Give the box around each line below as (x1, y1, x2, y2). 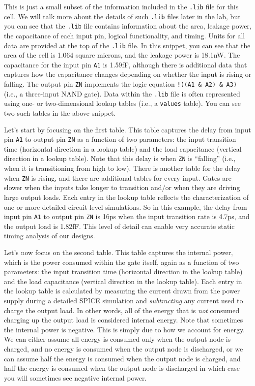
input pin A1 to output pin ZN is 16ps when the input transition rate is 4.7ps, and (4, 211, 250, 222)
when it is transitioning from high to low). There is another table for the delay (4, 163, 241, 173)
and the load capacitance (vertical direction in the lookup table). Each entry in (4, 276, 242, 286)
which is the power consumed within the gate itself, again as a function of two (4, 257, 239, 267)
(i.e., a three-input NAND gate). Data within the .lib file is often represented (4, 88, 240, 98)
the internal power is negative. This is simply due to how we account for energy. (4, 324, 245, 334)
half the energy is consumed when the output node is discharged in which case (4, 363, 240, 373)
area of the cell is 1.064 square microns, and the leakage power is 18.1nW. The (4, 50, 240, 60)
